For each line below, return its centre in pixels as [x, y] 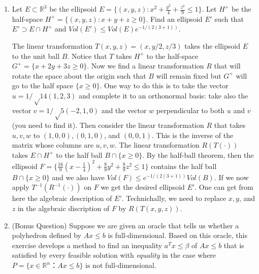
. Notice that [87, 56]
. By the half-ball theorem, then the [198, 155]
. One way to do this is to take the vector [164, 85]
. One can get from [224, 187]
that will [227, 66]
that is [234, 245]
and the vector [124, 110]
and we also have [78, 177]
